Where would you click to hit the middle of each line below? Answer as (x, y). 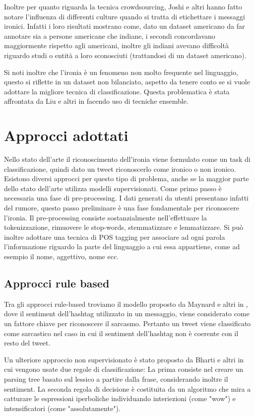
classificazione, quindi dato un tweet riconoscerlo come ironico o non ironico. (120, 169)
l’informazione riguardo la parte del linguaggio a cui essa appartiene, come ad (122, 246)
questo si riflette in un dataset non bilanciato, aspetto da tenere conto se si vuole (127, 82)
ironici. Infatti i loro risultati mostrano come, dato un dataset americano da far (125, 26)
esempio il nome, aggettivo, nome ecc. (62, 256)
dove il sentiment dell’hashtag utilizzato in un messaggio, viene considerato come (127, 313)
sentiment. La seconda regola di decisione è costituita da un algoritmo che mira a (127, 388)
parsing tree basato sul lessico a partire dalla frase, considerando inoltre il (116, 379)
